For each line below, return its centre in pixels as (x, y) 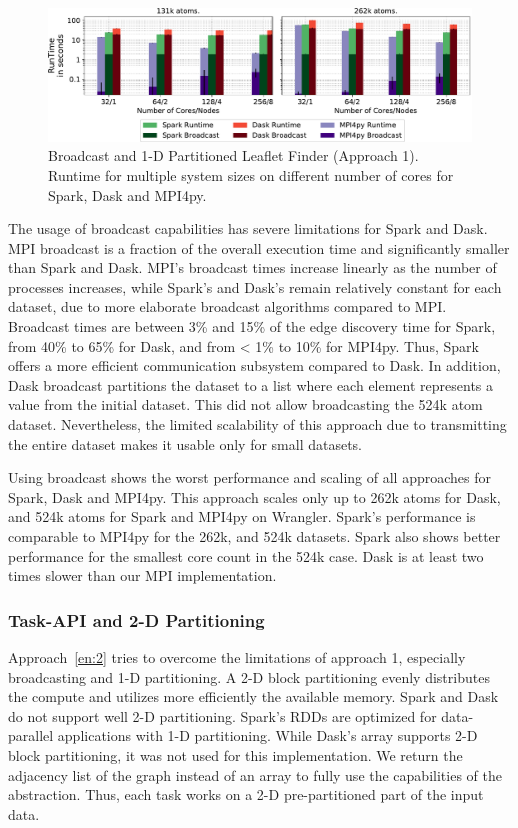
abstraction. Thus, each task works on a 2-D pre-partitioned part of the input (246, 794)
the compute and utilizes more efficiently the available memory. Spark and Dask (253, 696)
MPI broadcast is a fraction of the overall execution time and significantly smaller (259, 247)
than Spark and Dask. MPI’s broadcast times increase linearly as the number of (252, 267)
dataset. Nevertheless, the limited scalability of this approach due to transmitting (257, 424)
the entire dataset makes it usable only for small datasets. (185, 443)
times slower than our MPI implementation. (142, 575)
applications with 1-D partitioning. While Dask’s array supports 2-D (267, 735)
